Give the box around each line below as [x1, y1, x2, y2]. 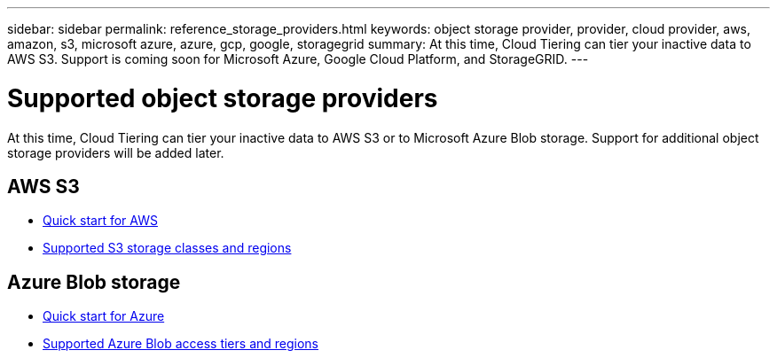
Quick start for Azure [43, 308, 165, 324]
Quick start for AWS [43, 213, 158, 229]
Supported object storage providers [7, 82, 438, 113]
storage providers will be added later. [7, 144, 224, 160]
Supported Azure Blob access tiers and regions [43, 336, 319, 352]
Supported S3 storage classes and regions [43, 240, 292, 256]
